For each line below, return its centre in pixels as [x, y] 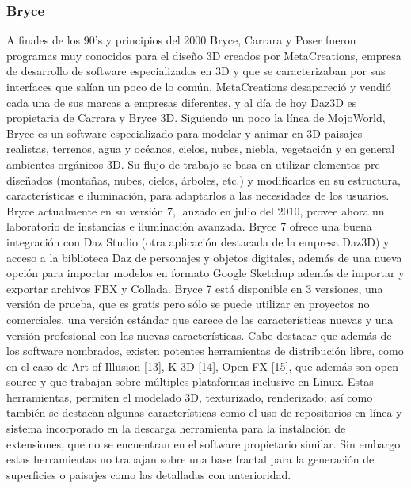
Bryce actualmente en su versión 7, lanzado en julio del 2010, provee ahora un [196, 210]
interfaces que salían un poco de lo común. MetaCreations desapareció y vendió [199, 86]
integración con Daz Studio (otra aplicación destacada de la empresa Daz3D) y [198, 241]
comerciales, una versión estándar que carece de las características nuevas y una [200, 319]
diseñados [30, 179]
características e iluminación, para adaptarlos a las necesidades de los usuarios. [198, 195]
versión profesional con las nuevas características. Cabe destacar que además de [199, 335]
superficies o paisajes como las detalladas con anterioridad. [149, 474]
